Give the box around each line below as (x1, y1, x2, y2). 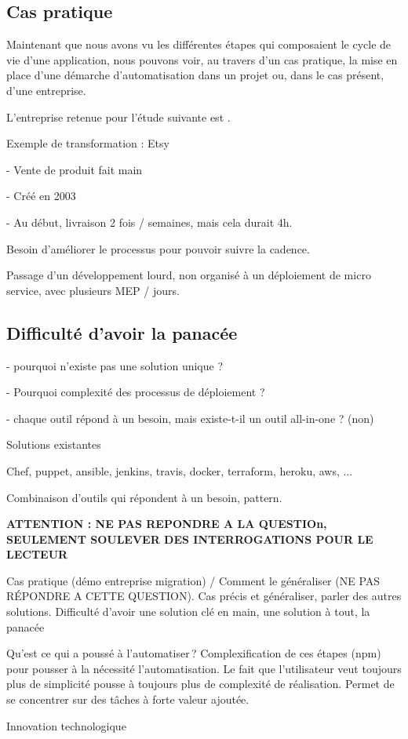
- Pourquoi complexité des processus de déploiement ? (6, 384, 265, 400)
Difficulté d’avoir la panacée (6, 320, 238, 344)
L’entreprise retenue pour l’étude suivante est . (6, 108, 231, 125)
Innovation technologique (6, 717, 126, 734)
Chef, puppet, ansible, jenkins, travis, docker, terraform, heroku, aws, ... (6, 462, 353, 479)
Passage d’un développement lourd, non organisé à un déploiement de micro (6, 267, 371, 283)
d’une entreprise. (6, 82, 86, 98)
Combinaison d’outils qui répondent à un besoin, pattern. (6, 489, 282, 505)
